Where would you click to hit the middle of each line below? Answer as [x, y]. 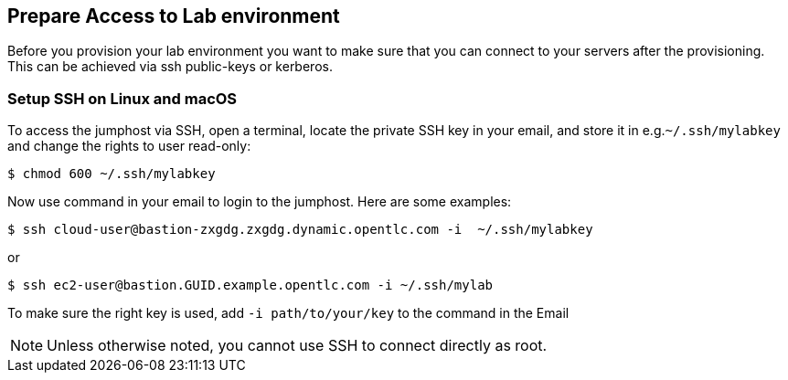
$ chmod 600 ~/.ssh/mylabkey [112, 174]
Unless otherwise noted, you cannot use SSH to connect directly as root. [297, 346]
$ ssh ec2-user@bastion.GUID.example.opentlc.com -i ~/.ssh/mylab [250, 285]
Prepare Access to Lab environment [174, 16]
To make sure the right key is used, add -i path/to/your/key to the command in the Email [288, 313]
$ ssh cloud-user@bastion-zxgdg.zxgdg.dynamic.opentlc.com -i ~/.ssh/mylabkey [300, 230]
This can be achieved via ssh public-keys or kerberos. [170, 67]
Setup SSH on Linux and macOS [122, 98]
